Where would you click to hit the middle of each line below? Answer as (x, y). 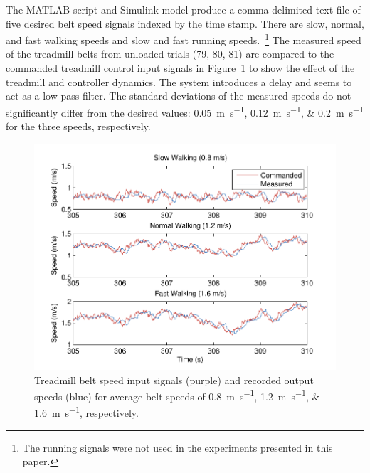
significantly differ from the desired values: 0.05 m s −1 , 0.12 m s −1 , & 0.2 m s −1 (185, 111)
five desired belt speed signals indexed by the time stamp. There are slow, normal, (185, 23)
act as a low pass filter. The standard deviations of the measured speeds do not (179, 96)
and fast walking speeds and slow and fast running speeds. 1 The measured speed (184, 39)
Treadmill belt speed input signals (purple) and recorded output (174, 379)
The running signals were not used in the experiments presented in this (178, 447)
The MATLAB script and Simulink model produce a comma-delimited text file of (183, 9)
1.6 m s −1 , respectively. (86, 412)
